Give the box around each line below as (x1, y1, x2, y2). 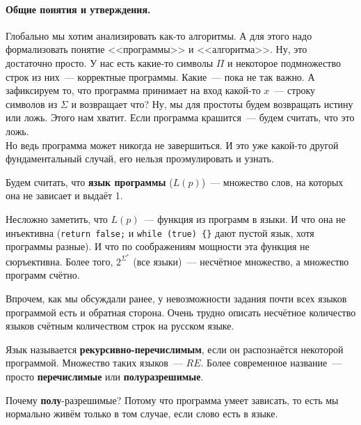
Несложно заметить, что (6, 211, 108, 226)
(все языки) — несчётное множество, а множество (133, 254, 349, 268)
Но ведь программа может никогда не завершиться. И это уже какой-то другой (6, 137, 339, 152)
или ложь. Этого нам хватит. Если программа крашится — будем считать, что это (6, 110, 355, 125)
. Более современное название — (200, 355, 342, 370)
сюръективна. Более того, (6, 254, 113, 268)
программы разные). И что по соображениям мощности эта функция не (6, 239, 310, 254)
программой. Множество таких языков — (6, 355, 183, 370)
